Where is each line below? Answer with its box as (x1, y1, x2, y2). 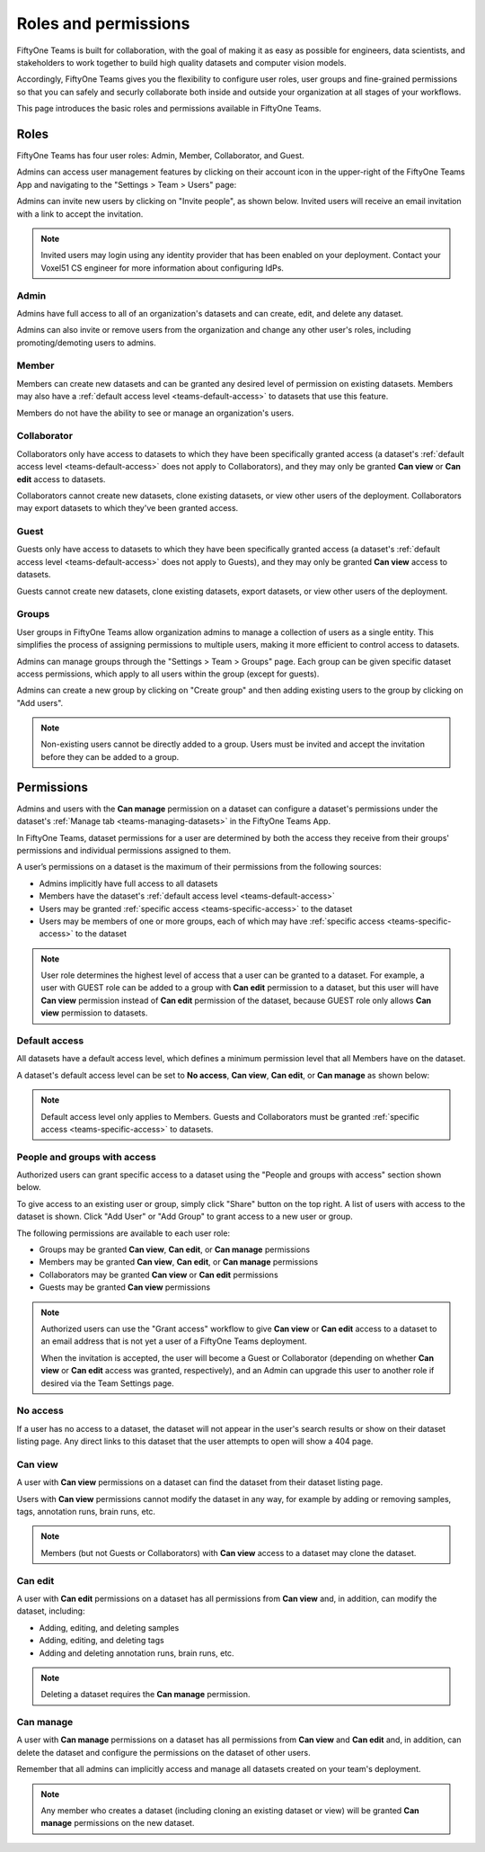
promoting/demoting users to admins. (16, 337, 156, 348)
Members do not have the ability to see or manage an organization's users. (16, 407, 295, 418)
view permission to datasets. (40, 1007, 148, 1018)
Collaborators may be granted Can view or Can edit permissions (39, 1269, 278, 1280)
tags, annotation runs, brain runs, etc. (16, 1507, 156, 1517)
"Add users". (16, 697, 64, 708)
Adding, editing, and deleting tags (39, 1635, 165, 1646)
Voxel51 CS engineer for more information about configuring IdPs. (40, 262, 285, 273)
